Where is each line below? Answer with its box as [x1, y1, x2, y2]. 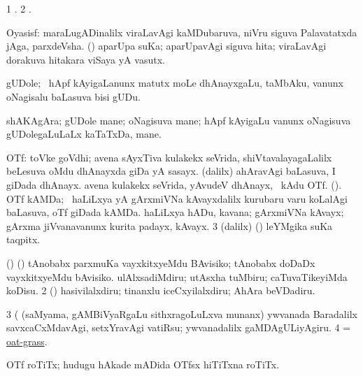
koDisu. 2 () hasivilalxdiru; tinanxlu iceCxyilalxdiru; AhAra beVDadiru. [6, 283, 315, 298]
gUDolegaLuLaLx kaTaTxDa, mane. [6, 126, 162, 141]
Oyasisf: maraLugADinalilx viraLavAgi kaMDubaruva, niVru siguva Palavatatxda [6, 24, 357, 39]
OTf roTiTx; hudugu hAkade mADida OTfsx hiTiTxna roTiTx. [6, 357, 280, 372]
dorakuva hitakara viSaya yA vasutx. [6, 52, 165, 66]
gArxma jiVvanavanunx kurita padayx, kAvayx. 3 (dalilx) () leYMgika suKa [6, 218, 333, 233]
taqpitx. [6, 232, 41, 247]
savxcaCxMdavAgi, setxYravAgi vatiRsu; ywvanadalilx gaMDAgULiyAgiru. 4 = [6, 320, 351, 335]
